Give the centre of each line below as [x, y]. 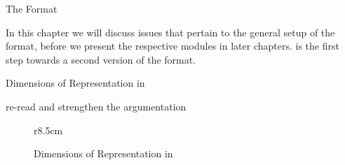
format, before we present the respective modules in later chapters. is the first [172, 46]
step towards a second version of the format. [101, 59]
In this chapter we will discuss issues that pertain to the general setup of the [170, 32]
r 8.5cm [48, 130]
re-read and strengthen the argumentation [96, 106]
